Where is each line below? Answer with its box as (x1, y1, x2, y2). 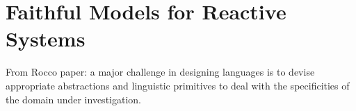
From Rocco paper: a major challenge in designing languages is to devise (6, 65, 315, 79)
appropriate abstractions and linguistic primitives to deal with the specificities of (6, 78, 350, 92)
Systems (6, 24, 86, 53)
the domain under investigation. (6, 92, 141, 106)
